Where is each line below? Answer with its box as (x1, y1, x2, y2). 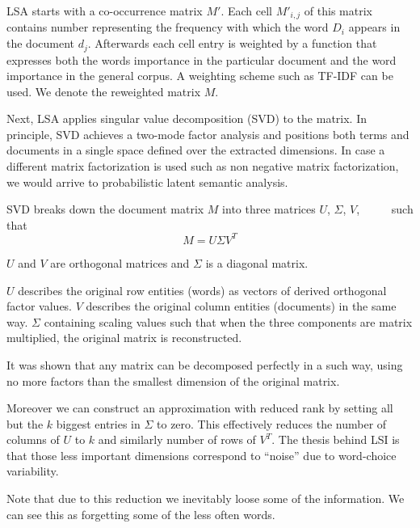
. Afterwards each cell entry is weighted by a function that (87, 35, 377, 52)
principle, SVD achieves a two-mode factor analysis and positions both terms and (6, 125, 409, 142)
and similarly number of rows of (98, 431, 256, 448)
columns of (6, 431, 60, 448)
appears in (348, 19, 401, 36)
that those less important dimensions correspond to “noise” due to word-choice (6, 446, 397, 463)
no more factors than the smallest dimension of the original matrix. (6, 372, 340, 389)
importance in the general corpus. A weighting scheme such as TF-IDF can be (6, 67, 393, 84)
